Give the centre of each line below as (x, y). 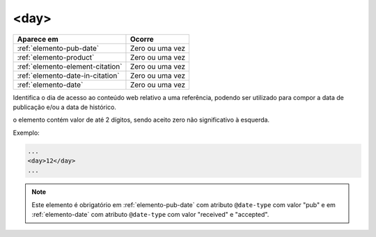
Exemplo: (26, 133)
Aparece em (38, 39)
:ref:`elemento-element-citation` (70, 66)
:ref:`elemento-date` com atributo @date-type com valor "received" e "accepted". (150, 215)
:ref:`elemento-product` (56, 57)
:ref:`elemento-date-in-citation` (68, 75)
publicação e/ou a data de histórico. (64, 107)
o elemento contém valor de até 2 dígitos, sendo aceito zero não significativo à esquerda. (141, 120)
